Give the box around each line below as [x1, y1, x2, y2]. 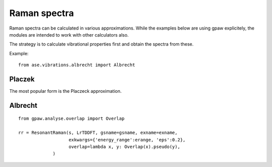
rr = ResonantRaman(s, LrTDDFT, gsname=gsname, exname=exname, [18, 130, 178, 135]
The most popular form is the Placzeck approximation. [9, 88, 122, 94]
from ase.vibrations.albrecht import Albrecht [18, 62, 135, 68]
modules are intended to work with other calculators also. [9, 32, 129, 38]
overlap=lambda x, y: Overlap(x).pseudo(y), [69, 143, 181, 149]
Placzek [9, 75, 35, 83]
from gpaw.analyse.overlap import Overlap [18, 116, 125, 121]
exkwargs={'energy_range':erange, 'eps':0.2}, [69, 137, 186, 142]
